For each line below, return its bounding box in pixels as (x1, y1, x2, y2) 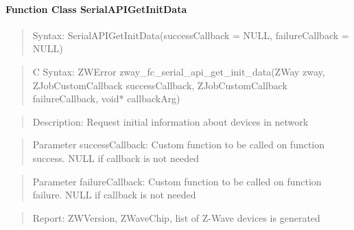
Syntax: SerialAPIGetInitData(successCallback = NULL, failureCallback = (32, 27, 349, 42)
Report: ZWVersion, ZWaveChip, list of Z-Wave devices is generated (32, 210, 320, 225)
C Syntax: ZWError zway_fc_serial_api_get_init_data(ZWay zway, (32, 64, 325, 78)
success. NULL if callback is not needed (32, 150, 199, 165)
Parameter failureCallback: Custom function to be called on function (32, 174, 322, 188)
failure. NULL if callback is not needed (32, 187, 196, 202)
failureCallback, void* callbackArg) (32, 91, 180, 106)
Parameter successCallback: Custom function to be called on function (32, 137, 325, 152)
